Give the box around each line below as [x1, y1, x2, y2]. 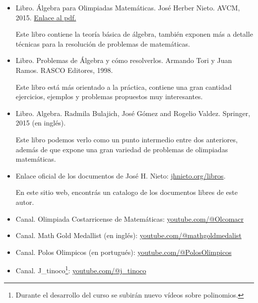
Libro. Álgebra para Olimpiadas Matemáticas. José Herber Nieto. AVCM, [15, 2, 240, 12]
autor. [15, 196, 34, 207]
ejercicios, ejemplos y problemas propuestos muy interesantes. [15, 91, 203, 102]
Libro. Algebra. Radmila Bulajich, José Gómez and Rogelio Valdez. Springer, [15, 108, 251, 118]
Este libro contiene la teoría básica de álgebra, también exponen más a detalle [15, 29, 253, 39]
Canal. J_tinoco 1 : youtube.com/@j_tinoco [15, 264, 146, 275]
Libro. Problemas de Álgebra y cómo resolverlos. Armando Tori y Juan [15, 55, 232, 65]
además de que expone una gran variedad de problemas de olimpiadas [15, 144, 228, 154]
